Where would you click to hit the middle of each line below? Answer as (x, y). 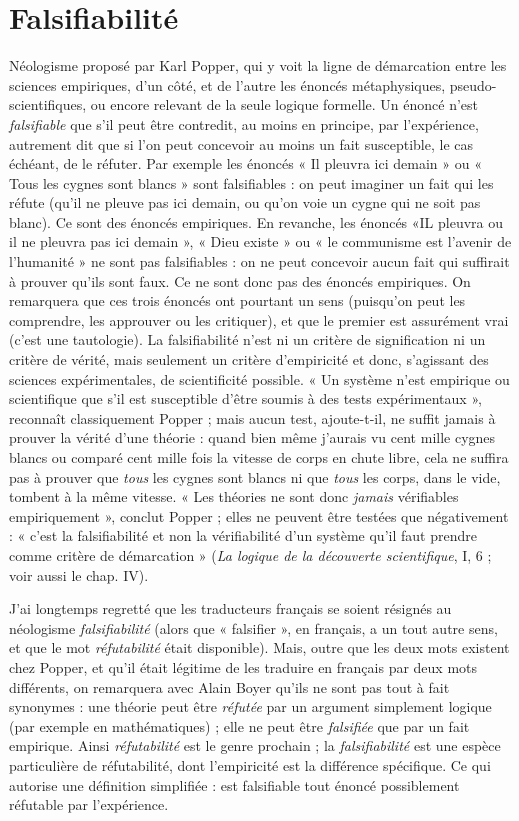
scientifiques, (48, 104)
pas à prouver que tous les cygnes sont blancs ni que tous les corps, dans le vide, (255, 476)
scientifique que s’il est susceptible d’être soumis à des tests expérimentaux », (245, 398)
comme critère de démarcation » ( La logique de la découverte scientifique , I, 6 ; (250, 554)
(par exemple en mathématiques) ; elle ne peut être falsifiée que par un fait (239, 725)
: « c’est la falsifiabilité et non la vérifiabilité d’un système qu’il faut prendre (243, 535)
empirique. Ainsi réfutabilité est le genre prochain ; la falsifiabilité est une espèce (255, 745)
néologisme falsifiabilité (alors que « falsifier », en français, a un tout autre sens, (253, 627)
